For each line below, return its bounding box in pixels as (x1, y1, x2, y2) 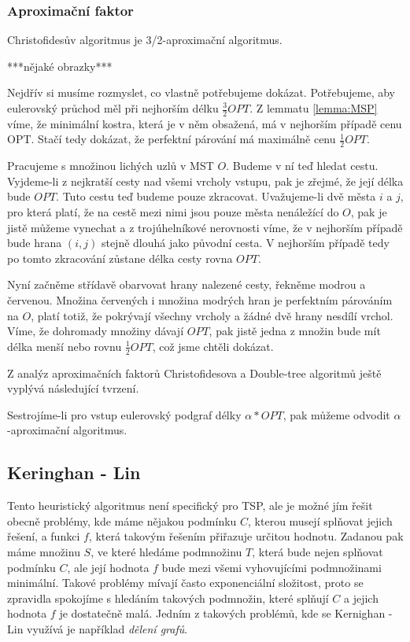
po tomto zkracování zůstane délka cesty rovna (7, 249, 233, 266)
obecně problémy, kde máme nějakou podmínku (7, 512, 237, 529)
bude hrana (7, 234, 62, 251)
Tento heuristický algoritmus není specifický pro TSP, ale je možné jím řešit (7, 497, 373, 514)
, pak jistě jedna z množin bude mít (209, 323, 381, 339)
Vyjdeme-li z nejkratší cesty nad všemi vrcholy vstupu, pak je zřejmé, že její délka (7, 172, 404, 189)
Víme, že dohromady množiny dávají (7, 323, 184, 339)
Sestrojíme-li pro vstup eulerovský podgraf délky (7, 406, 242, 422)
